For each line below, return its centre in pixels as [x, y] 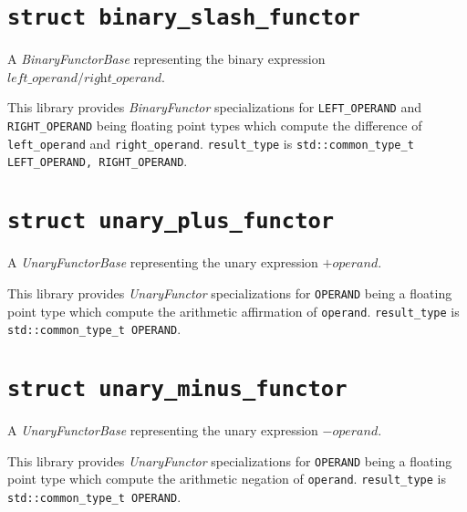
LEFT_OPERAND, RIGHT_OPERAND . [98, 161]
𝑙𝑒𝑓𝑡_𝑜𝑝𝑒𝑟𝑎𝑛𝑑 [43, 78]
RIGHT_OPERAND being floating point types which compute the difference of [215, 125]
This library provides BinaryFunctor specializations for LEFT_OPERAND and [214, 107]
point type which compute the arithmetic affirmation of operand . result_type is [233, 311]
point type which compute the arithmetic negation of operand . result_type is [227, 479]
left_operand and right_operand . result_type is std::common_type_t [211, 143]
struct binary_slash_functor [184, 18]
